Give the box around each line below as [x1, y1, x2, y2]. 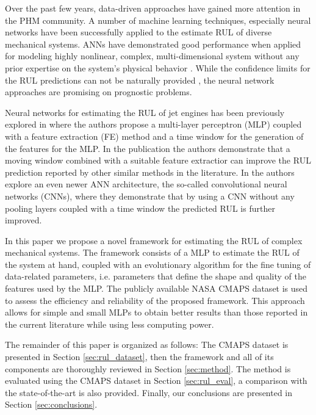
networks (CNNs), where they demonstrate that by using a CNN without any [5, 189, 295, 202]
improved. [5, 214, 42, 226]
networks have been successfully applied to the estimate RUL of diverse [5, 26, 272, 38]
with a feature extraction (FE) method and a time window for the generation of [5, 129, 304, 142]
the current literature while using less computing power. [5, 317, 214, 330]
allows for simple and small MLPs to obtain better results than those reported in [5, 306, 308, 319]
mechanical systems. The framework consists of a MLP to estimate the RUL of [5, 246, 300, 259]
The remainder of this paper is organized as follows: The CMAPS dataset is [5, 338, 289, 351]
